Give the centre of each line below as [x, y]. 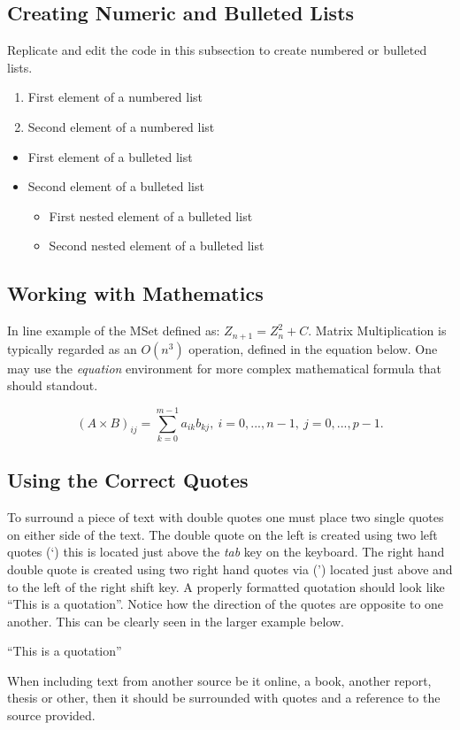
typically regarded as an [72, 348]
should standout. [53, 385]
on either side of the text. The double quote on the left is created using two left [222, 534]
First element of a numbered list [115, 97]
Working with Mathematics [135, 293]
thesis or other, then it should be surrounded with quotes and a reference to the [224, 698]
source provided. [51, 715]
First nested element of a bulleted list [151, 215]
